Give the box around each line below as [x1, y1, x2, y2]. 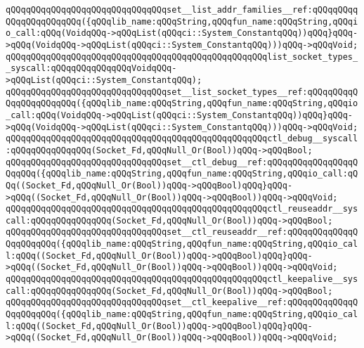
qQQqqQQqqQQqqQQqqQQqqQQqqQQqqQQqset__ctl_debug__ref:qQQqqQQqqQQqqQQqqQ [6, 157, 358, 167]
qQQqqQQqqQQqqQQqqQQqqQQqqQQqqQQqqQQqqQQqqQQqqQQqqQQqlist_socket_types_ [6, 51, 358, 62]
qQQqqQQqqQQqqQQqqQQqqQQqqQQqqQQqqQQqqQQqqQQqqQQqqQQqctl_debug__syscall [6, 134, 358, 144]
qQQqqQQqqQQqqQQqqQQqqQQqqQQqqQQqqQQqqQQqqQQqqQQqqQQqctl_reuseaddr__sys [6, 204, 358, 214]
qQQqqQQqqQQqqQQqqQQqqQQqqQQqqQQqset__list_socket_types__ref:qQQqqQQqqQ [6, 86, 358, 97]
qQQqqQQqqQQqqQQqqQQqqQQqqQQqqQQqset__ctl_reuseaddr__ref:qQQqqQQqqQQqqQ [6, 227, 358, 238]
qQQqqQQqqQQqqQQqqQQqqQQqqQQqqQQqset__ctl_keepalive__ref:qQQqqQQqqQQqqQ [6, 297, 358, 308]
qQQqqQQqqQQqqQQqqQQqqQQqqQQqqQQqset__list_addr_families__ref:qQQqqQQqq [6, 5, 358, 15]
